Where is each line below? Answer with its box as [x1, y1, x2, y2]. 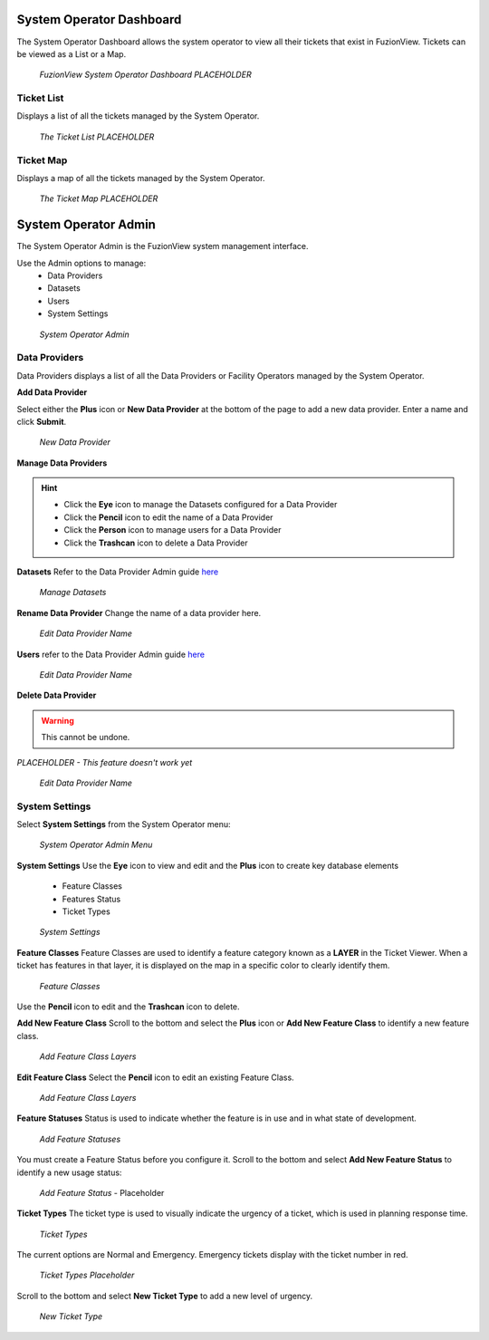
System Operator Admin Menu [39, 839, 153, 851]
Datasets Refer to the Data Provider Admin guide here [16, 566, 219, 577]
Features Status [62, 893, 121, 904]
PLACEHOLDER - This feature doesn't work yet [16, 757, 193, 767]
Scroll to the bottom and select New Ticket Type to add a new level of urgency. [16, 1290, 313, 1301]
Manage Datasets [39, 587, 107, 598]
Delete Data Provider [16, 689, 97, 701]
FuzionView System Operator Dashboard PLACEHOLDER [39, 69, 253, 81]
